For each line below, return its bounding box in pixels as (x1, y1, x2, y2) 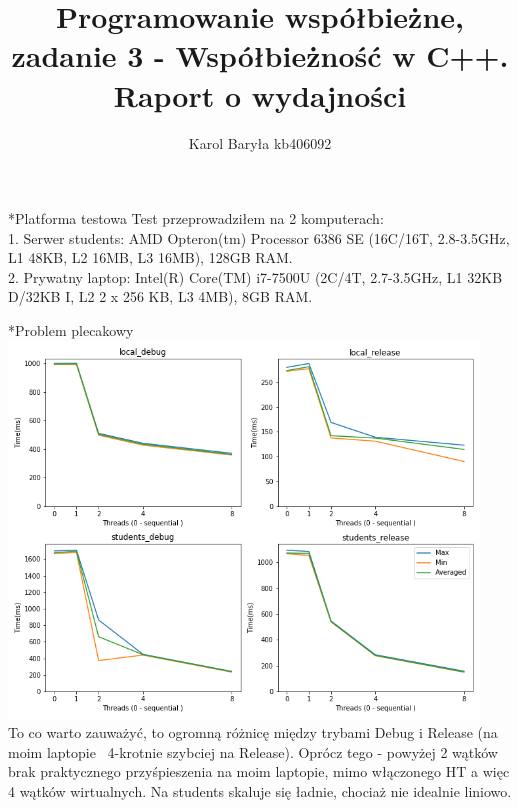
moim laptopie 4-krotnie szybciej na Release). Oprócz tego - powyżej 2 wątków (8, 741, 498, 762)
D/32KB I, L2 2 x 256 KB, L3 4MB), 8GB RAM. (8, 286, 313, 307)
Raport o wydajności (113, 74, 407, 115)
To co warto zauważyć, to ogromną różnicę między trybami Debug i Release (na (8, 722, 498, 743)
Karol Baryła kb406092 (188, 132, 332, 153)
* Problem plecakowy (8, 320, 134, 341)
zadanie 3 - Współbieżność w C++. (11, 35, 509, 76)
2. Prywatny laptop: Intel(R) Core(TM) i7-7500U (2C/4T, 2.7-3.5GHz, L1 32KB (8, 266, 503, 287)
